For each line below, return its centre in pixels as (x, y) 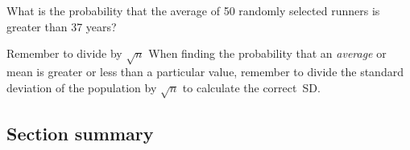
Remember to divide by (64, 53)
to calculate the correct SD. (251, 87)
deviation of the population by (82, 87)
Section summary (80, 133)
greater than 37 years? (62, 26)
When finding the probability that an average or (267, 53)
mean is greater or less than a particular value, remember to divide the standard (205, 71)
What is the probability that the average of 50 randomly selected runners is (193, 10)
